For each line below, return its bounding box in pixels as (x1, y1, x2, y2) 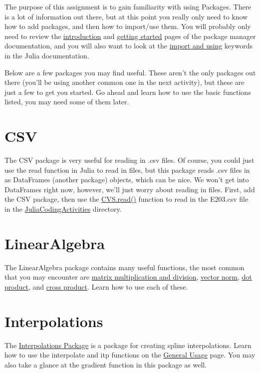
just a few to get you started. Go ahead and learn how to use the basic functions (4, 86, 251, 97)
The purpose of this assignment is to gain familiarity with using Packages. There (4, 1, 252, 11)
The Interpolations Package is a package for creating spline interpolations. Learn (4, 340, 252, 350)
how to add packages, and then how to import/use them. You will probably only (4, 21, 251, 31)
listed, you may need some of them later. (4, 96, 129, 107)
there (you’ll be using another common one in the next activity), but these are (4, 77, 245, 87)
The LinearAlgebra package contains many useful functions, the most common (4, 262, 245, 272)
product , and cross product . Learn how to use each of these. (4, 281, 188, 292)
